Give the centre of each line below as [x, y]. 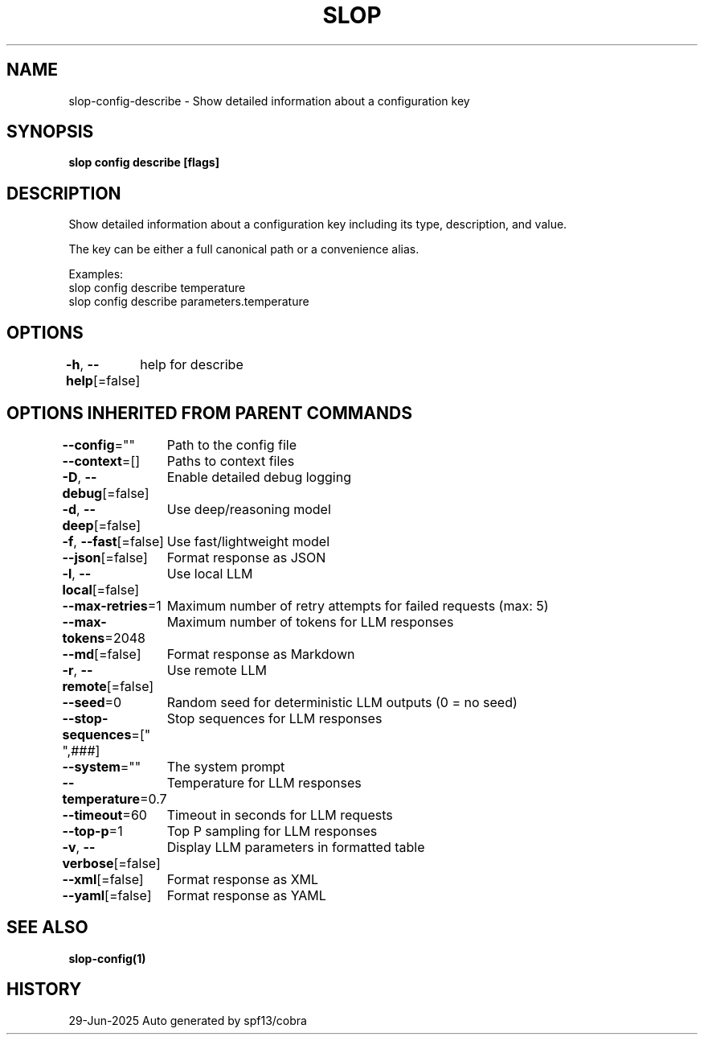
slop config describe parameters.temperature [189, 302]
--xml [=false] [103, 879]
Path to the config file [232, 444]
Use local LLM [210, 573]
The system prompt [226, 766]
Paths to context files [231, 461]
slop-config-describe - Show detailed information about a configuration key [269, 101]
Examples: [96, 274]
